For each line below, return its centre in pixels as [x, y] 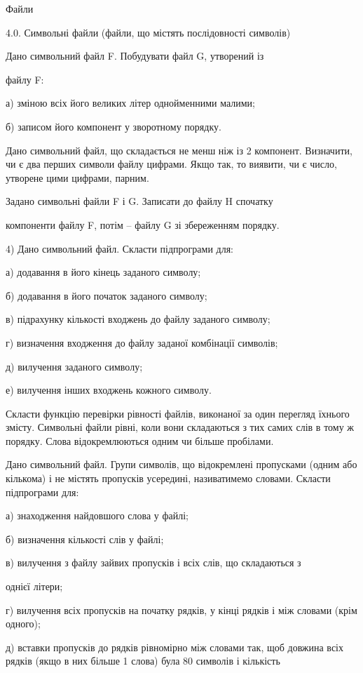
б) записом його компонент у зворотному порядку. [114, 126]
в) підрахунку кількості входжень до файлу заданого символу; [138, 319]
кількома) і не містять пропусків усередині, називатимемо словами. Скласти [168, 478]
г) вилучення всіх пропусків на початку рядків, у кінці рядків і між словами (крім [181, 609]
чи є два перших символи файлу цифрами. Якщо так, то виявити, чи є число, [171, 164]
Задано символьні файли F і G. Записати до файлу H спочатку [139, 201]
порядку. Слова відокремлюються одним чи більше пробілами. [140, 440]
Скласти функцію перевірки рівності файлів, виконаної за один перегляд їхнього [178, 413]
